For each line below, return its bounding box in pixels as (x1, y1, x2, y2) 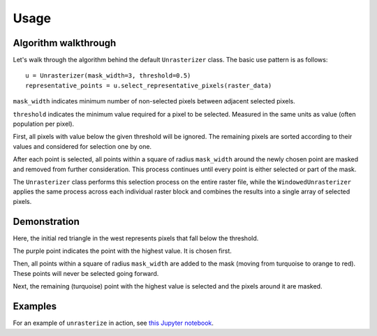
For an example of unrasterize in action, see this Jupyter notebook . (13, 319, 214, 328)
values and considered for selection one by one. (13, 142, 152, 150)
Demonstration (13, 215, 80, 227)
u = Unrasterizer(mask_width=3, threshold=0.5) (25, 72, 191, 80)
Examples (13, 300, 57, 312)
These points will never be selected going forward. (13, 269, 159, 277)
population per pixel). (13, 119, 75, 129)
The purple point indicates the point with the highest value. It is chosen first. (13, 247, 232, 255)
